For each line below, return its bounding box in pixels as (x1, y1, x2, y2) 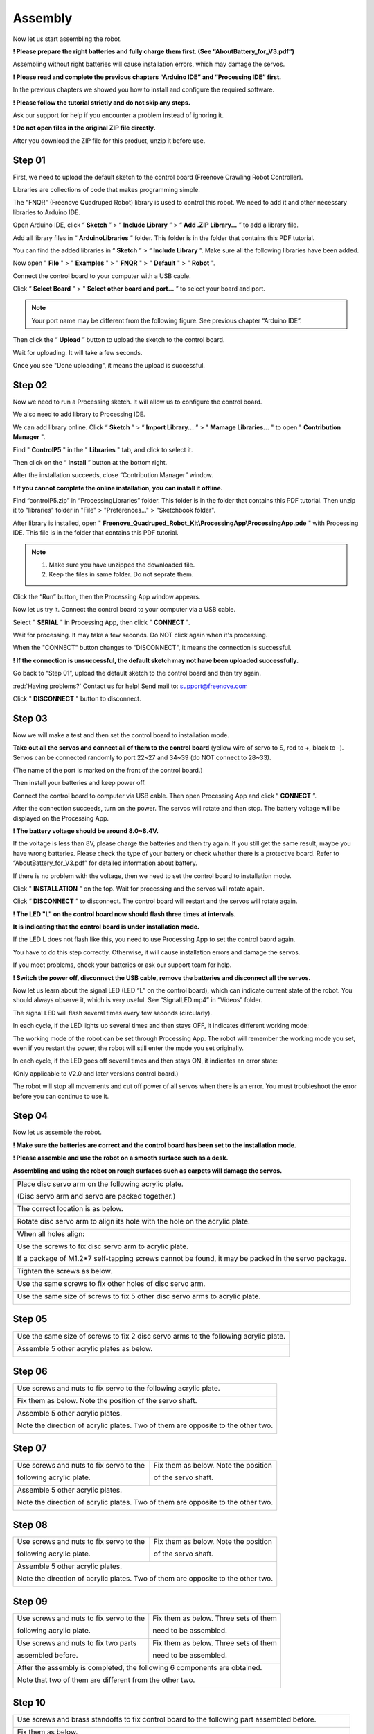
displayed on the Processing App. (12, 814, 109, 822)
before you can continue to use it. (12, 1092, 109, 1100)
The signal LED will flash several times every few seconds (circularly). (12, 1008, 213, 1017)
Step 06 (12, 1365, 48, 1377)
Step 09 (12, 1595, 48, 1607)
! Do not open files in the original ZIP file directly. (12, 123, 156, 132)
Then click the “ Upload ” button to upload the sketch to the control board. (12, 336, 225, 344)
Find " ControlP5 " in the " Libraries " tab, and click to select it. (12, 445, 193, 454)
